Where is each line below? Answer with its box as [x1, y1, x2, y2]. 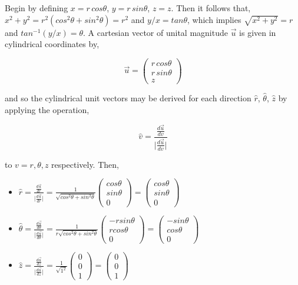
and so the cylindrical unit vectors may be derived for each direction [5, 91, 251, 104]
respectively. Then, [51, 158, 119, 170]
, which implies [187, 13, 241, 25]
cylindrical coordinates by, [5, 38, 100, 50]
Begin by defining [5, 2, 68, 14]
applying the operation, [5, 103, 90, 115]
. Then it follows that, [171, 2, 251, 14]
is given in [239, 26, 276, 38]
